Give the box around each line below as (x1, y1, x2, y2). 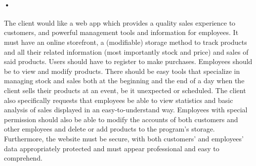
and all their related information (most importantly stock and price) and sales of (4, 46, 249, 57)
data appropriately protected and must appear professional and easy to (4, 143, 219, 153)
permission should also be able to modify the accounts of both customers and (4, 114, 238, 124)
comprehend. (4, 153, 43, 163)
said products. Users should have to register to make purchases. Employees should (4, 56, 253, 66)
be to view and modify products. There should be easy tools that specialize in (4, 66, 240, 76)
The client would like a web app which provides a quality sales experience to (4, 17, 236, 28)
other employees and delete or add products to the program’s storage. (4, 124, 215, 134)
